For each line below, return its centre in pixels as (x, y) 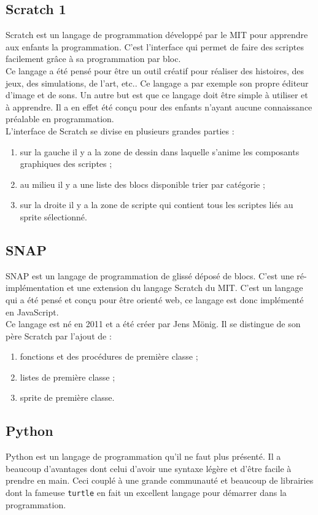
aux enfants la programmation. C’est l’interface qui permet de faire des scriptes (155, 46)
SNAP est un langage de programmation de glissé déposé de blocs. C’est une (150, 275)
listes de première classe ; (68, 377)
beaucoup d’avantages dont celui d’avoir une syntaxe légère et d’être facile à (149, 468)
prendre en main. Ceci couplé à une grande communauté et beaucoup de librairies (160, 480)
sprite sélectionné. (53, 216)
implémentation (35, 288)
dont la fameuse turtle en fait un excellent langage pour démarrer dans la (146, 493)
